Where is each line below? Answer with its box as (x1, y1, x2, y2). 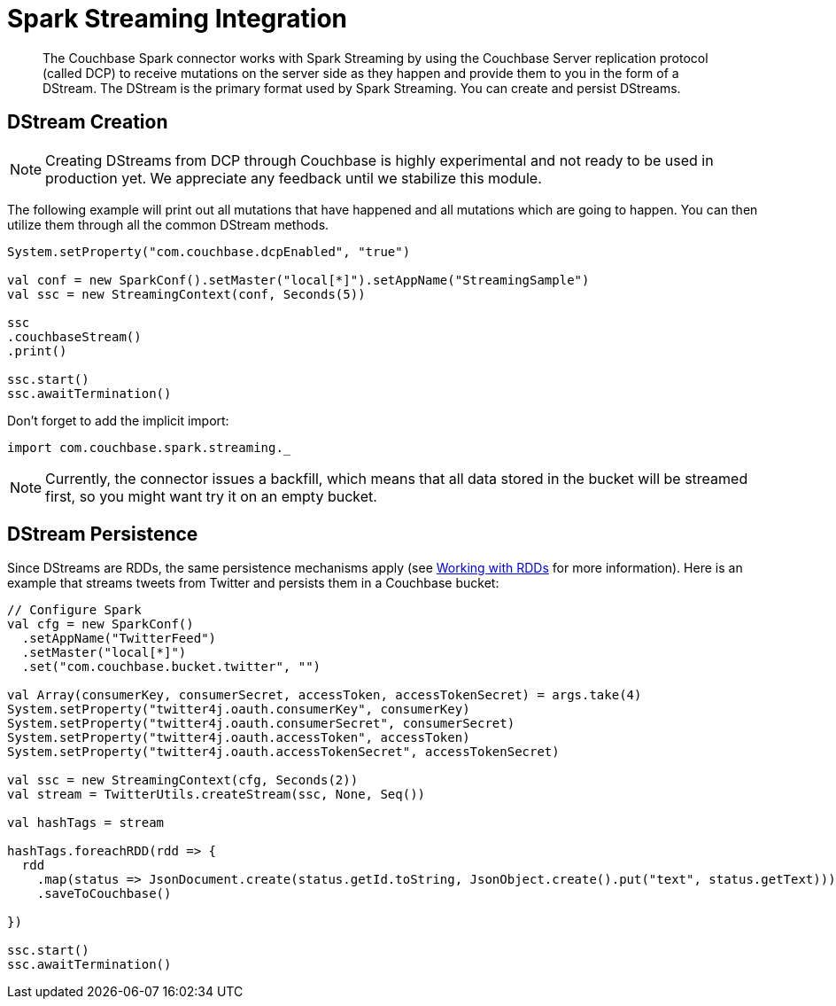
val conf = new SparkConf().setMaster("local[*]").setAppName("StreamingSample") (7, 272, 590, 287)
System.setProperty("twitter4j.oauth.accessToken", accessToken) (7, 730, 470, 745)
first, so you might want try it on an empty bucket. (45, 487, 377, 505)
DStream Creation (7, 111, 168, 134)
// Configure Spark (7, 603, 142, 618)
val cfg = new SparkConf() (7, 617, 194, 632)
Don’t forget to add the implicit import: (7, 412, 229, 428)
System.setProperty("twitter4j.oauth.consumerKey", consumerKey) (7, 702, 470, 717)
